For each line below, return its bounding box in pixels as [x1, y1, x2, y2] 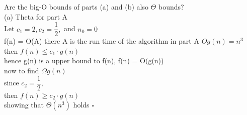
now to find [4, 65, 39, 76]
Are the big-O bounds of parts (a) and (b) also [4, 2, 148, 12]
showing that [4, 99, 44, 110]
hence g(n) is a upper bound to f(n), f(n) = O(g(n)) [4, 55, 164, 66]
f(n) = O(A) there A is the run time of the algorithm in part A [4, 36, 199, 46]
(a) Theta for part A [4, 11, 68, 22]
